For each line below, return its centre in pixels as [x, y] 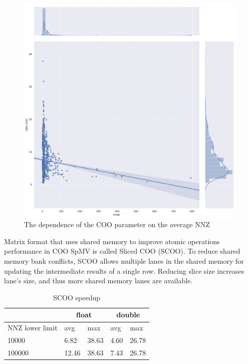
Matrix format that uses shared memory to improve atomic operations [112, 241]
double [128, 315]
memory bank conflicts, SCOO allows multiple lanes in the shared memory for [124, 261]
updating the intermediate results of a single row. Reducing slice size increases [124, 270]
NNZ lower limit [33, 328]
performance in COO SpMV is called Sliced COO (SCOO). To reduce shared [122, 251]
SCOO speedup [77, 297]
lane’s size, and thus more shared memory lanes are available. [98, 281]
